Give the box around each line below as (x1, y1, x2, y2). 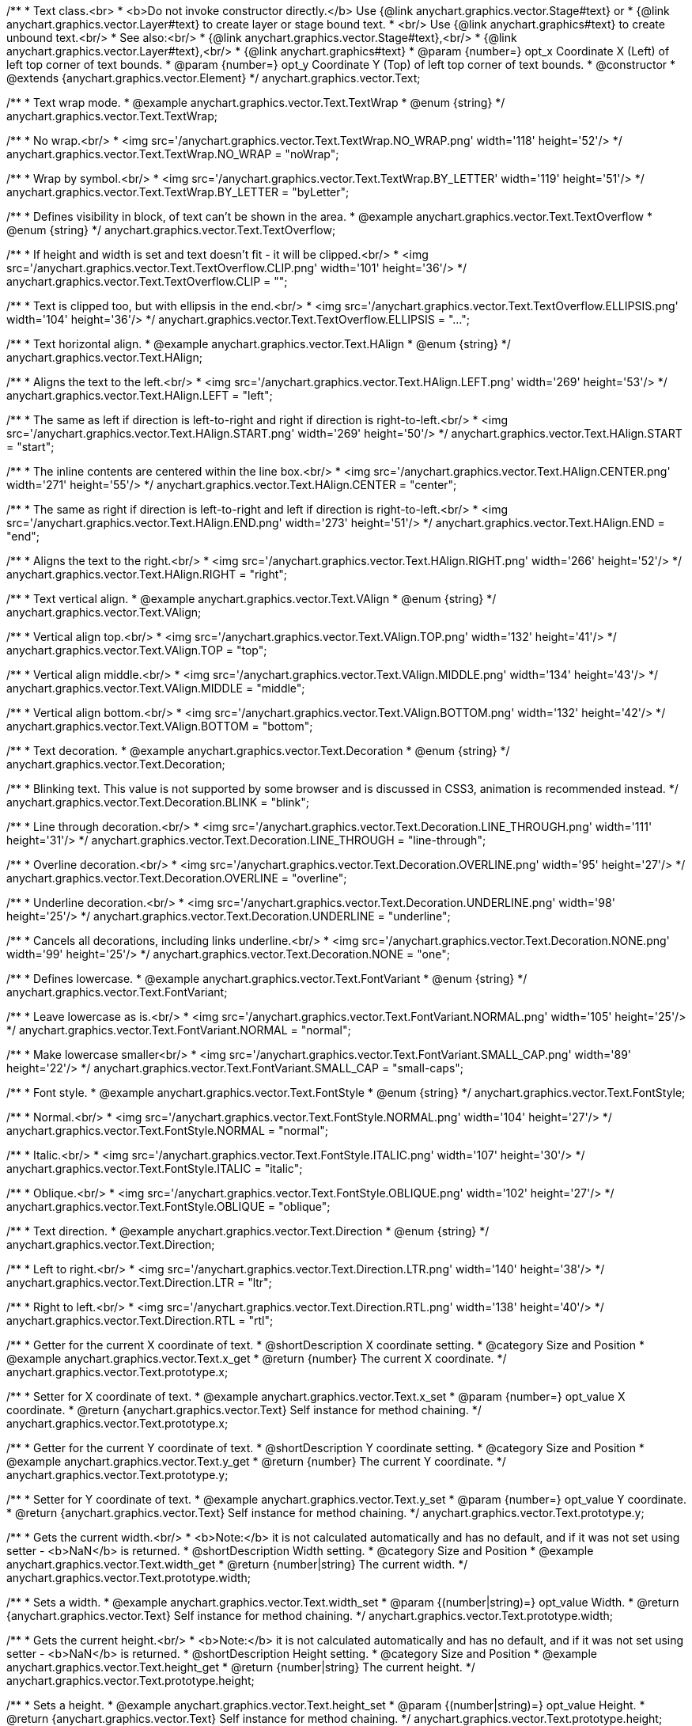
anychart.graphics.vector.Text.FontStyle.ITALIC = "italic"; (6, 1162, 303, 1175)
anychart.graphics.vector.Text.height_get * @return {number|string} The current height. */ (6, 1660, 475, 1674)
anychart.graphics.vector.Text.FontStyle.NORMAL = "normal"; (6, 1124, 328, 1137)
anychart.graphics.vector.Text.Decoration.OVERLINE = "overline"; (6, 871, 347, 885)
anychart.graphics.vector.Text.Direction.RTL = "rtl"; (6, 1314, 274, 1327)
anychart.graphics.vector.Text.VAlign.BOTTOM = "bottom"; (6, 719, 313, 733)
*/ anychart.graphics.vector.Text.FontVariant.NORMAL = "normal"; (6, 1023, 351, 1037)
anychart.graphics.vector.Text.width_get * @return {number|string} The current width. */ (6, 1557, 468, 1571)
